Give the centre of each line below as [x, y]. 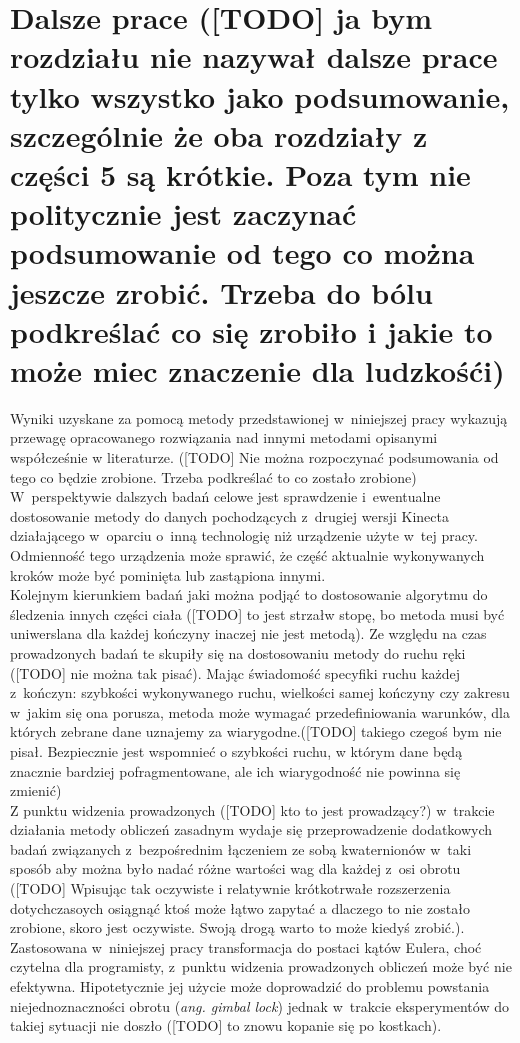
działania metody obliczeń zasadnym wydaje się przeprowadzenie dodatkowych [251, 829]
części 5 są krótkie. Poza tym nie [240, 173]
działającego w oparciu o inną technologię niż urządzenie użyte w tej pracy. [244, 535]
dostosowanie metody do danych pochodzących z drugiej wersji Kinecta [229, 515]
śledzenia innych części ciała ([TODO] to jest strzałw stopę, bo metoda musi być [257, 613]
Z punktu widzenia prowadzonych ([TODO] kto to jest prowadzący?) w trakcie [252, 809]
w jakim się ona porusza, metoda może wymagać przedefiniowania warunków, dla [260, 711]
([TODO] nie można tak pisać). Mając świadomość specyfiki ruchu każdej [235, 672]
